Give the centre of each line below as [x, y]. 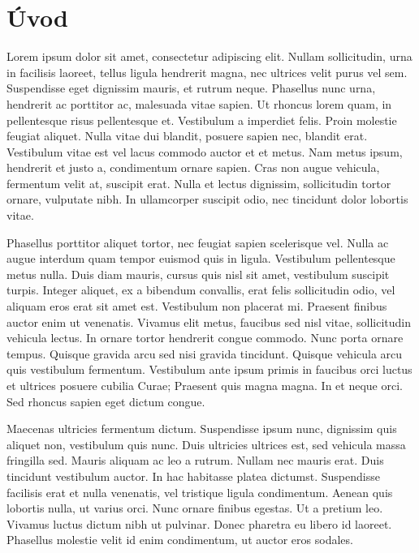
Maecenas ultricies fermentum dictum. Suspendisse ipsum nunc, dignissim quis [202, 429]
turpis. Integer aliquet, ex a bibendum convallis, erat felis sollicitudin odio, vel [201, 290]
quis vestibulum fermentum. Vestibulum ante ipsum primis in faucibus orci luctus [209, 369]
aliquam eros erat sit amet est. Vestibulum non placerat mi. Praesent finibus [197, 306]
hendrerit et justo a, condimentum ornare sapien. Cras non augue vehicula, [193, 167]
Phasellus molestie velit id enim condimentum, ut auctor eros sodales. [180, 540]
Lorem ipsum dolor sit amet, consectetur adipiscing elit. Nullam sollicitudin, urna [209, 56]
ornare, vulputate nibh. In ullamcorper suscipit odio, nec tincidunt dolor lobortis [207, 199]
